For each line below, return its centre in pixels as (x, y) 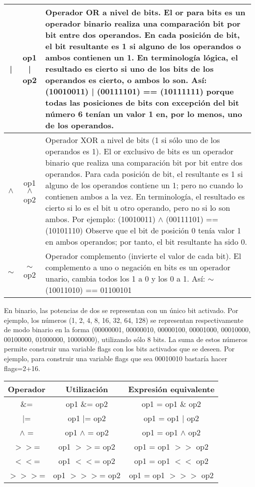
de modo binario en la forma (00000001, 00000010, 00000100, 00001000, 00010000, (127, 329)
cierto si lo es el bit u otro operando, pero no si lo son (138, 208)
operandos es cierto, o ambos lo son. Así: (126, 80)
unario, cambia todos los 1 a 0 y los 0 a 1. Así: (125, 278)
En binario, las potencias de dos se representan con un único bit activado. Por (121, 310)
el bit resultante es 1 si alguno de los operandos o (143, 46)
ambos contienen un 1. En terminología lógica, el (142, 57)
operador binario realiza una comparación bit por (143, 23)
